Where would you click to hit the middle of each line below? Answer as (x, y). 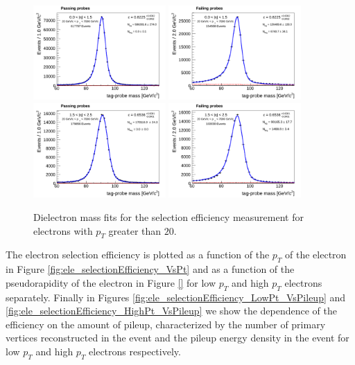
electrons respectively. (135, 351)
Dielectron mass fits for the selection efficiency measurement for (168, 216)
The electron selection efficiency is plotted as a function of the (138, 255)
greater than (135, 230)
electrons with (63, 230)
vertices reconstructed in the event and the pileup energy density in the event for (177, 338)
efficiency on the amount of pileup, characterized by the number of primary (166, 324)
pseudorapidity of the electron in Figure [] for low (111, 282)
